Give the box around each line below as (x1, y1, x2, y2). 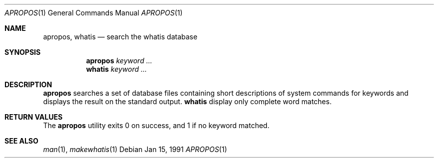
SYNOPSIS (4, 48, 41, 56)
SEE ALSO (4, 137, 38, 145)
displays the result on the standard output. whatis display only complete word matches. (43, 97, 332, 106)
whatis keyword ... (86, 65, 147, 73)
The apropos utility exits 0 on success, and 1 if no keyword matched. (43, 121, 270, 130)
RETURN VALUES (4, 113, 63, 121)
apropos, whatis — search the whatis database (43, 32, 198, 41)
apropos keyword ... (86, 56, 152, 65)
